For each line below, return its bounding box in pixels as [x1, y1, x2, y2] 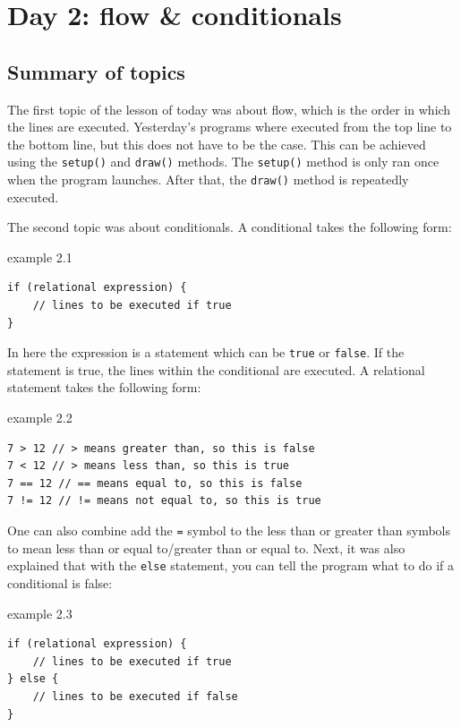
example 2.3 [7, 603, 73, 622]
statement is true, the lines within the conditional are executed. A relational [7, 360, 425, 379]
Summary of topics [7, 57, 185, 85]
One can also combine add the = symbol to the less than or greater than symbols [7, 521, 450, 540]
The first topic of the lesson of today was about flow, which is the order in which [7, 99, 451, 118]
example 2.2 [7, 408, 73, 427]
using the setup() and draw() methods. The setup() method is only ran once [7, 152, 440, 171]
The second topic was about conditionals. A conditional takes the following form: [7, 218, 452, 236]
